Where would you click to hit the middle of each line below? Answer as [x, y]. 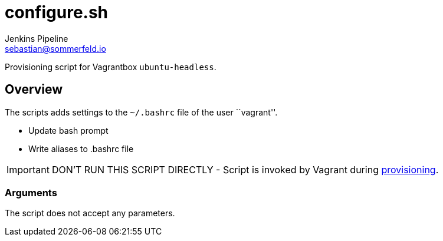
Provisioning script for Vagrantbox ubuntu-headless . [111, 67]
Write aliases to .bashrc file [81, 148]
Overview [34, 90]
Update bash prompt [68, 130]
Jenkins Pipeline [37, 38]
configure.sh [57, 12]
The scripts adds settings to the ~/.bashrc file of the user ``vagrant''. [141, 112]
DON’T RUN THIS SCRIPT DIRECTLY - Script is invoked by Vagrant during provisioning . [245, 169]
